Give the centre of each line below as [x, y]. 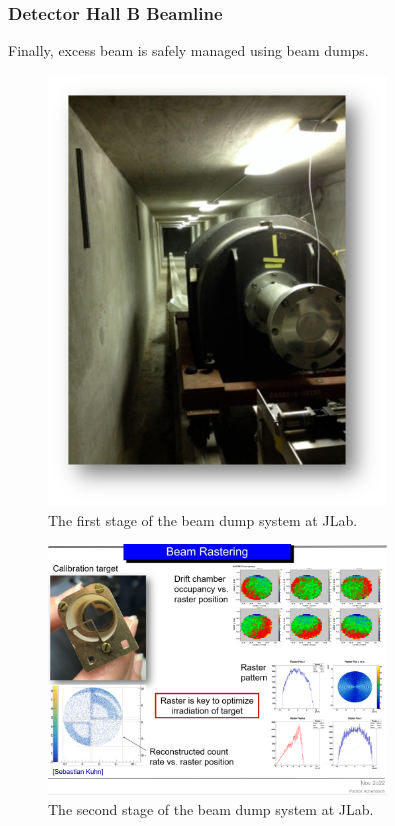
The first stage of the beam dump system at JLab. [203, 519]
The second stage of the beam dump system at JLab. [211, 808]
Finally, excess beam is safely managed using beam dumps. [188, 50]
